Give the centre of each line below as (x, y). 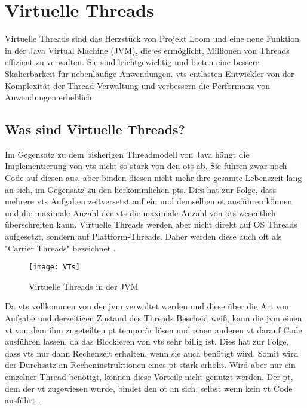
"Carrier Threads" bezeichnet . (60, 248)
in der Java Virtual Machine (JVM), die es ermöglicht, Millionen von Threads (147, 50)
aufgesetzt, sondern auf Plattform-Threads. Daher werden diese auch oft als (143, 236)
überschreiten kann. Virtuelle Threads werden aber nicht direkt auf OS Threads (151, 224)
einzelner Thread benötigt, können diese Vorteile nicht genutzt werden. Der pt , (149, 377)
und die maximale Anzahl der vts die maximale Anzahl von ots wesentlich (140, 212)
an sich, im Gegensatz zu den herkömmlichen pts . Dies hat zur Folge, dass (141, 189)
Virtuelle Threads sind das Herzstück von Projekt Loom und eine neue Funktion (152, 39)
